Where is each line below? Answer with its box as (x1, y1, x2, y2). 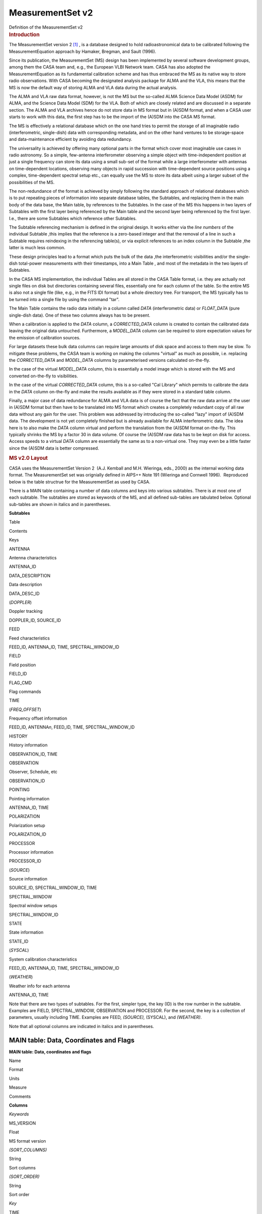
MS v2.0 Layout (9, 455, 48, 461)
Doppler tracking (9, 608, 43, 614)
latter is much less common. (9, 245, 65, 251)
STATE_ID (9, 938, 29, 944)
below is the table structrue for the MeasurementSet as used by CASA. (9, 479, 150, 485)
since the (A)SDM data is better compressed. (9, 445, 99, 451)
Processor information (9, 849, 53, 855)
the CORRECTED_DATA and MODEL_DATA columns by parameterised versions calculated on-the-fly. (9, 357, 211, 363)
